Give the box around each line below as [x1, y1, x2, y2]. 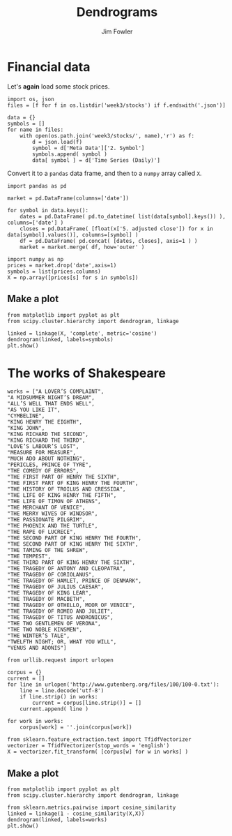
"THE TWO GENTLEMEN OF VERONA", [7, 620, 101, 627]
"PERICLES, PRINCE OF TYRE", [7, 461, 92, 468]
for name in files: [7, 126, 64, 133]
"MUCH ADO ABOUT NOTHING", [7, 455, 86, 463]
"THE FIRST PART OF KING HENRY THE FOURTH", [7, 479, 139, 487]
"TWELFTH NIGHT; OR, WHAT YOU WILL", [7, 639, 117, 645]
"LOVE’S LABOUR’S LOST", [7, 443, 79, 450]
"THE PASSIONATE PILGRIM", [7, 516, 86, 523]
